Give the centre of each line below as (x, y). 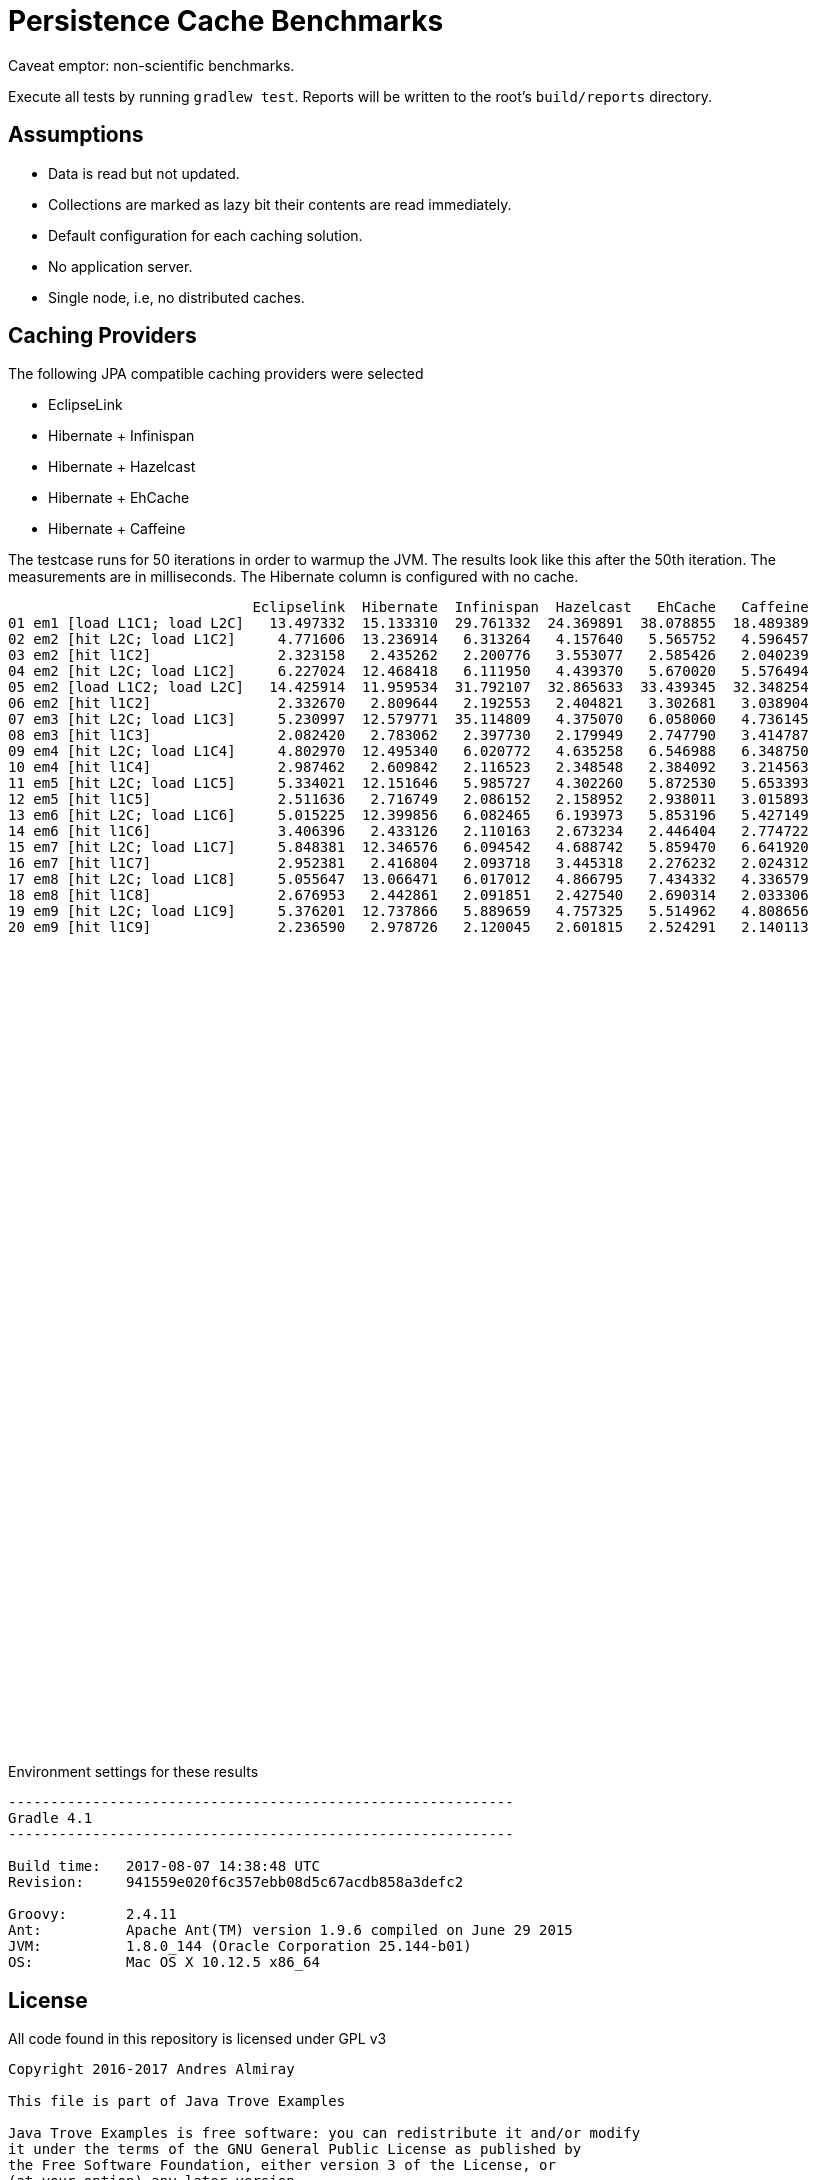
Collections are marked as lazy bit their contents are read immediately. (280, 204)
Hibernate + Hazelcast (122, 467)
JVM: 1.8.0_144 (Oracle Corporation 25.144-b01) (240, 1946)
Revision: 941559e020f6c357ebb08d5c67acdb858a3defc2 (236, 1882)
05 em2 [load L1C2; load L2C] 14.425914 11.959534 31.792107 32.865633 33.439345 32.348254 (408, 687)
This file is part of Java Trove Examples (177, 2101)
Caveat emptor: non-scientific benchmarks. (151, 65)
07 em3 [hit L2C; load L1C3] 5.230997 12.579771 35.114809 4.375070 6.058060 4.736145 (408, 719)
